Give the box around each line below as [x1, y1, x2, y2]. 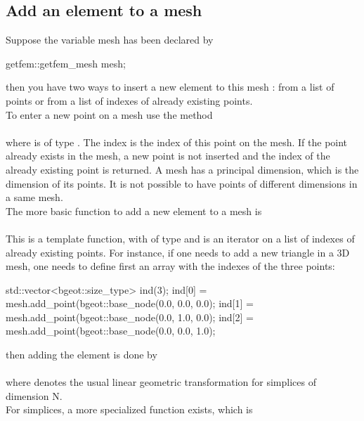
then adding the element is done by [6, 347, 157, 362]
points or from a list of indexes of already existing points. [6, 93, 253, 108]
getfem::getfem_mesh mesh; [6, 56, 126, 70]
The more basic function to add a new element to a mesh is [6, 203, 262, 218]
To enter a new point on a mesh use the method [6, 107, 213, 122]
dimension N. [6, 388, 63, 403]
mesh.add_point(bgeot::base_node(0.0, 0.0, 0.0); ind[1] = [6, 296, 254, 311]
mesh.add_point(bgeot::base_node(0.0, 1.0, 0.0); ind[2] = [6, 309, 254, 324]
